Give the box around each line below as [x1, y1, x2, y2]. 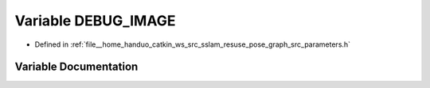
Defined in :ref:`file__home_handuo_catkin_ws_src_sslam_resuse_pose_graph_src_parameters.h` [34, 40, 350, 49]
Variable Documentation [14, 60, 139, 74]
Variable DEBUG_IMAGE [14, 12, 176, 29]
